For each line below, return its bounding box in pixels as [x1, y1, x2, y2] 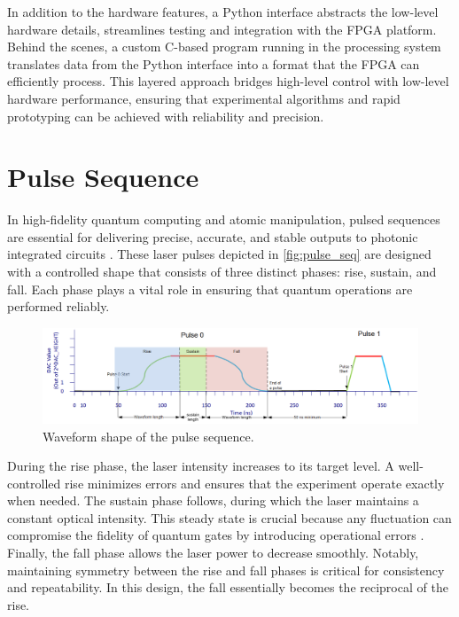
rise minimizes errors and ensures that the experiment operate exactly [64, 473, 445, 492]
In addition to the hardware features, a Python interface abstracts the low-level [7, 3, 439, 20]
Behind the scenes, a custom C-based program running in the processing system [7, 37, 441, 56]
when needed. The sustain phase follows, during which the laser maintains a [7, 491, 419, 510]
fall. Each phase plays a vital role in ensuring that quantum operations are [7, 279, 413, 298]
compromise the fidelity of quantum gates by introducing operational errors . [7, 526, 424, 544]
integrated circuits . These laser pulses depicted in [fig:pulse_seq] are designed [7, 245, 432, 263]
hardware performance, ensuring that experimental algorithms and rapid [7, 89, 401, 107]
